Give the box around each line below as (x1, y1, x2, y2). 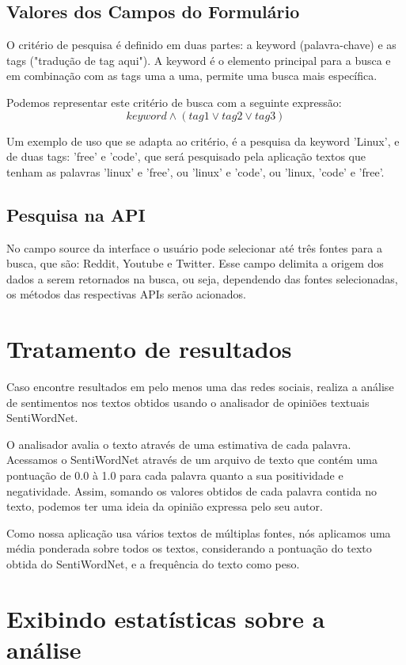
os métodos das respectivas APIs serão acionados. (6, 286, 247, 302)
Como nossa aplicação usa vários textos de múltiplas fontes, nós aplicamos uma (6, 524, 391, 541)
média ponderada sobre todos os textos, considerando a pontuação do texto (6, 540, 372, 557)
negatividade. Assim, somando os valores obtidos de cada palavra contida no (6, 482, 377, 499)
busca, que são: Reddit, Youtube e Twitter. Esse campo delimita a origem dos (6, 255, 384, 272)
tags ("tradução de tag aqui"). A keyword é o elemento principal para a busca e (6, 51, 391, 68)
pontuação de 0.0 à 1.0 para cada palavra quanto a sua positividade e (6, 467, 343, 484)
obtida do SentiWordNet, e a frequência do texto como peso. (6, 556, 300, 572)
